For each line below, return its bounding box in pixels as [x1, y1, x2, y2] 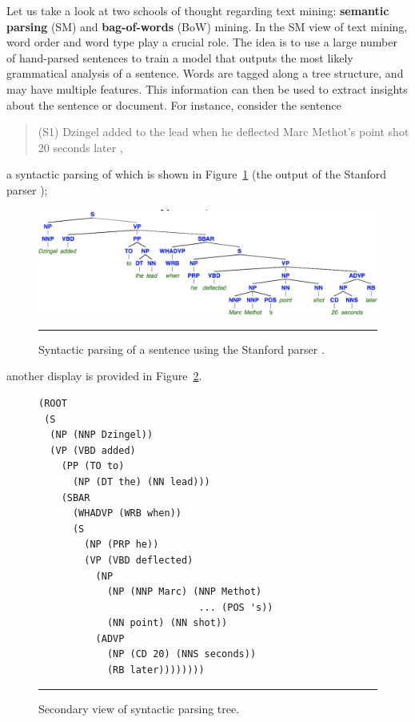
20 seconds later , [38, 138, 123, 155]
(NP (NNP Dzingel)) [50, 429, 154, 441]
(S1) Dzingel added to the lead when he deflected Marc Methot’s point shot [38, 123, 409, 140]
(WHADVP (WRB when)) [72, 507, 182, 519]
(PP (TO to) [61, 460, 125, 472]
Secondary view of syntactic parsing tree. [38, 700, 240, 716]
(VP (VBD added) [50, 444, 136, 456]
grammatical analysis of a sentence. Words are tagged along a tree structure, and [6, 65, 404, 82]
